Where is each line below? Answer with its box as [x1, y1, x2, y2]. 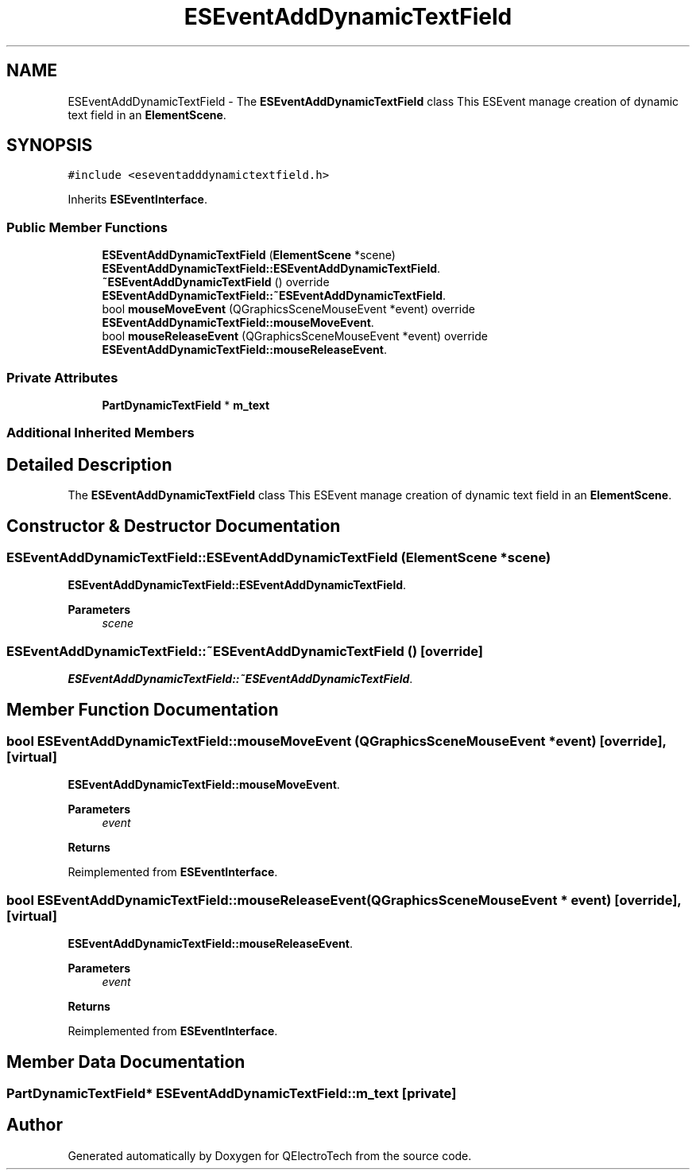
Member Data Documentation [6, 1051, 246, 1072]
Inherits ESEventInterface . [68, 192, 207, 207]
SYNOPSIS [6, 135, 93, 156]
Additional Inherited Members [6, 425, 195, 441]
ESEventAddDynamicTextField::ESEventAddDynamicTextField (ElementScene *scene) [6, 549, 551, 565]
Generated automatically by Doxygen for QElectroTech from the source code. [68, 1148, 472, 1162]
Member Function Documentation [6, 699, 279, 720]
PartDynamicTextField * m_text [102, 398, 270, 412]
